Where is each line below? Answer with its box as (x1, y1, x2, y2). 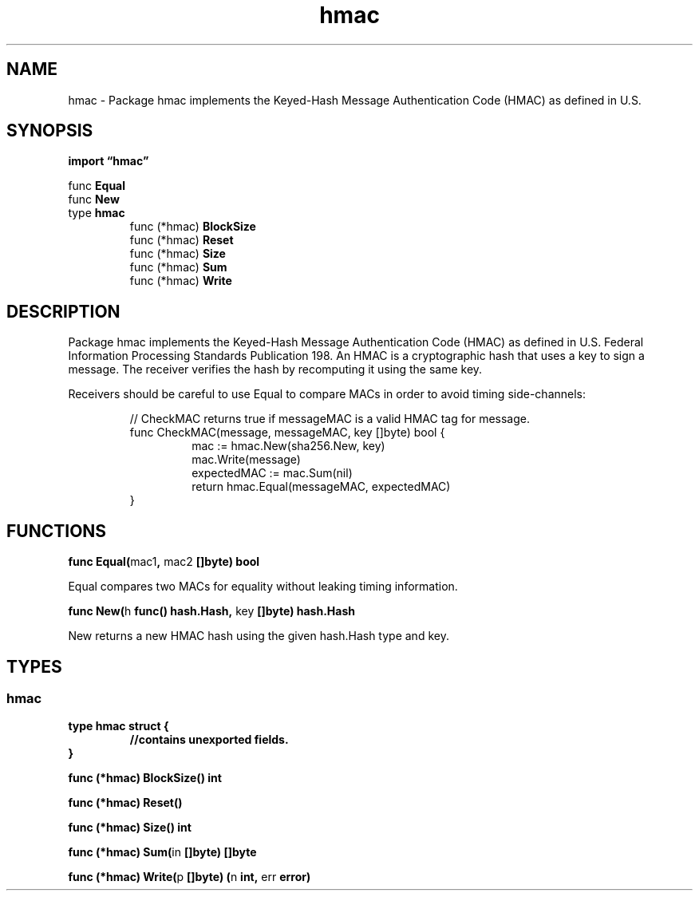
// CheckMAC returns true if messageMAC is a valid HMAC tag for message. (129, 412, 530, 426)
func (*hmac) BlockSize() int (68, 771, 222, 785)
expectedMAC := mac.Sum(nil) (192, 466, 353, 480)
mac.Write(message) (192, 452, 301, 467)
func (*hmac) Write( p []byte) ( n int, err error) (68, 870, 311, 884)
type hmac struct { (68, 719, 169, 733)
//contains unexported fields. (129, 733, 289, 747)
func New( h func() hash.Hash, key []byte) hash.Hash (68, 604, 355, 618)
